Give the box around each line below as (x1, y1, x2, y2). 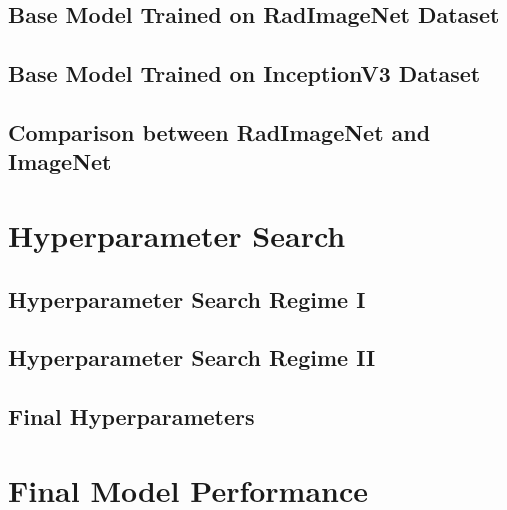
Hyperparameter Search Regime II (8, 342, 376, 373)
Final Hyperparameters (8, 401, 255, 432)
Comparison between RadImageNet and (8, 116, 431, 147)
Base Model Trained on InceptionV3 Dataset (8, 58, 481, 89)
